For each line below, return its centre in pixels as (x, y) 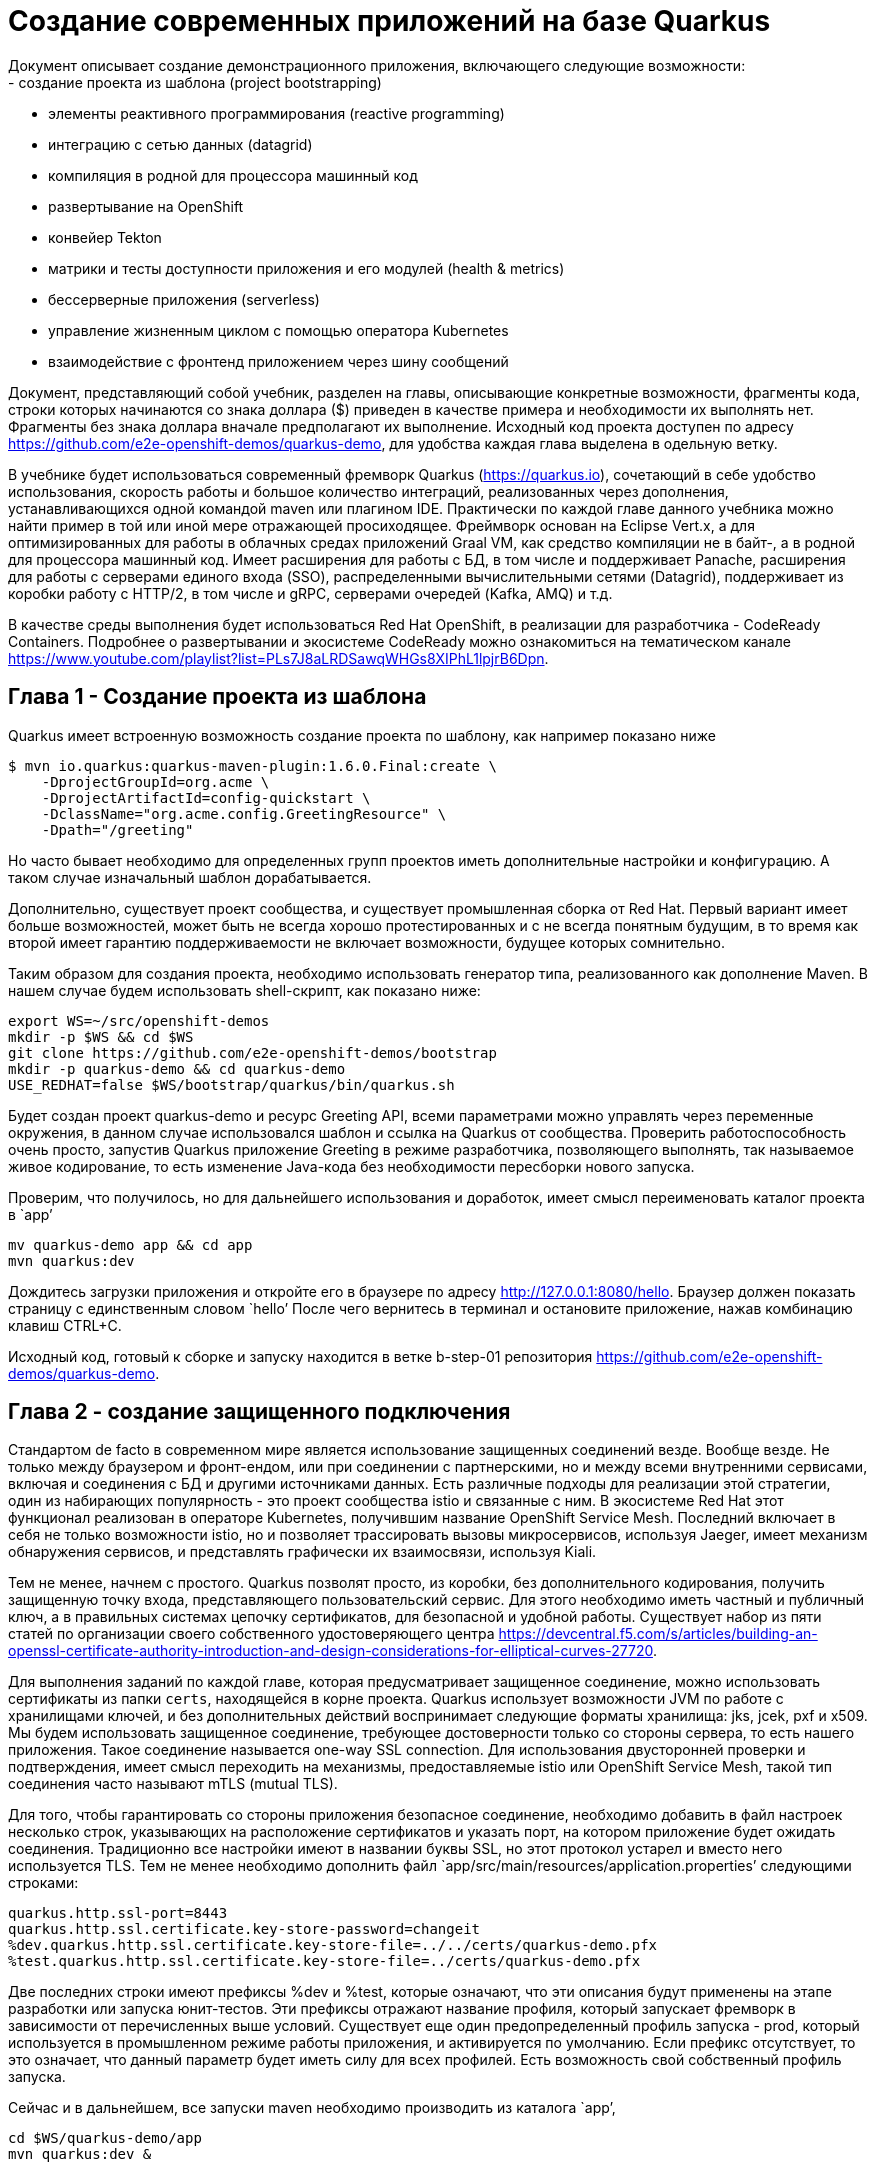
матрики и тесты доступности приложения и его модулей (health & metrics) (306, 268)
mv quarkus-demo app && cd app (130, 1244)
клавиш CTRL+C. (65, 1325)
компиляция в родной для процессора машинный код (233, 175)
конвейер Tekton (105, 237)
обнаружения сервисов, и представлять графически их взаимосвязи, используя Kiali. (302, 1552)
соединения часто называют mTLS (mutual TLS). (173, 1784)
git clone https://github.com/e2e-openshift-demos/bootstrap (252, 1052)
